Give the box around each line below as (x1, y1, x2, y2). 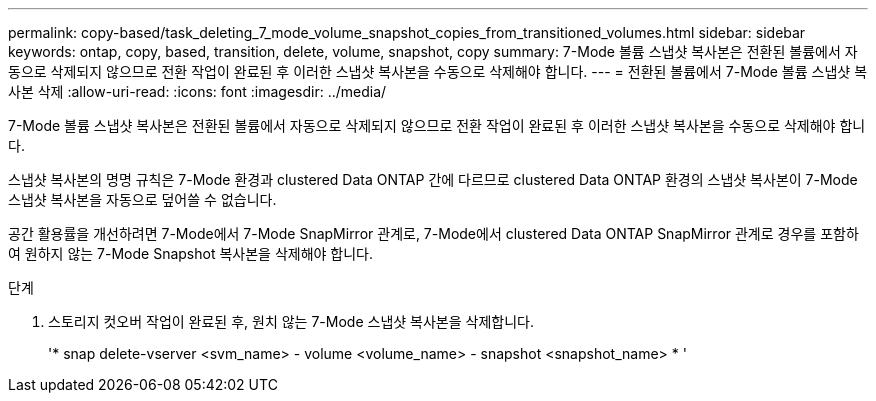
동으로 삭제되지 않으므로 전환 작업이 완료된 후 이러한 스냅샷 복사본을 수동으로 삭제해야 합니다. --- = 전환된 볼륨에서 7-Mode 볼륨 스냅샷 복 (8, 63, 868, 80)
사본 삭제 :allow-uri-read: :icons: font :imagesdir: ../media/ (8, 83, 387, 100)
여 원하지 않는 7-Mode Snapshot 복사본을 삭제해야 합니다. (8, 245, 374, 262)
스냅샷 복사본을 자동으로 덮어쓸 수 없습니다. (8, 191, 277, 208)
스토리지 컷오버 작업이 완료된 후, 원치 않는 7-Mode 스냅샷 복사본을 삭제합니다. (48, 313, 534, 330)
